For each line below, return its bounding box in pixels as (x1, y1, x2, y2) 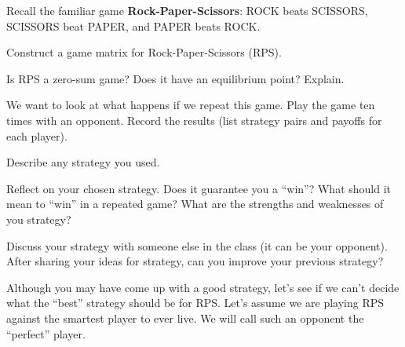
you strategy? (6, 210, 71, 227)
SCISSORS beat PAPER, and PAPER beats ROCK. (6, 17, 261, 34)
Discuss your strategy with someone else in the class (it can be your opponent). (6, 237, 388, 254)
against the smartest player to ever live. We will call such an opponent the (6, 309, 364, 326)
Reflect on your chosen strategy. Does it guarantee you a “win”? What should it (6, 180, 392, 196)
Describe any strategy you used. (6, 154, 160, 170)
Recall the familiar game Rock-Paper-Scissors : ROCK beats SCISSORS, (6, 2, 368, 18)
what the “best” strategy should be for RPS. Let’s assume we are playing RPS (6, 294, 385, 311)
